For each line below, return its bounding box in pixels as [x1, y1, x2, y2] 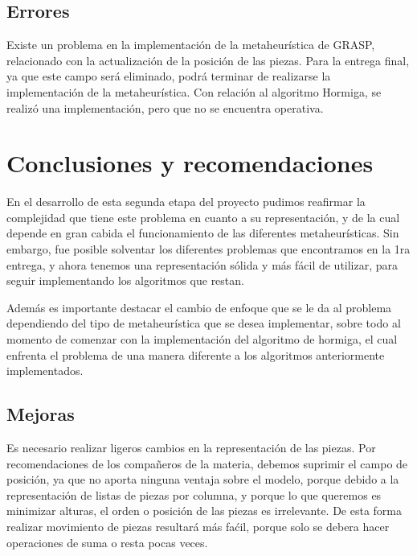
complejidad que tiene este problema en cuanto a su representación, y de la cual [6, 208, 400, 225]
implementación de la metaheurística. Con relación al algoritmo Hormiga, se [6, 83, 382, 100]
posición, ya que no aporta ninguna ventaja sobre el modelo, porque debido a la [6, 471, 399, 488]
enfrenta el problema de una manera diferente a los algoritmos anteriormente [6, 346, 385, 363]
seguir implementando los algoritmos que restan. [6, 272, 244, 289]
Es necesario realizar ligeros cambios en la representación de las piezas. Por [6, 439, 376, 456]
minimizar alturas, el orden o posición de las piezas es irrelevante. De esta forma [6, 502, 402, 519]
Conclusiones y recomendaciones [6, 146, 374, 179]
